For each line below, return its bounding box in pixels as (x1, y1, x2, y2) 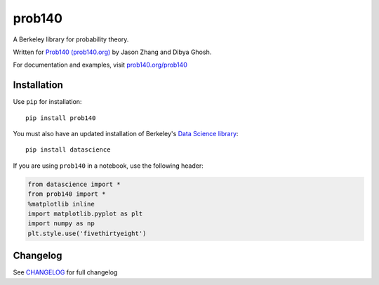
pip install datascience (25, 146, 111, 154)
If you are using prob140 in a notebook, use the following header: (13, 161, 204, 170)
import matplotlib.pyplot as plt (27, 209, 143, 218)
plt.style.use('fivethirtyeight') (27, 229, 147, 237)
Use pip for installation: (13, 98, 82, 106)
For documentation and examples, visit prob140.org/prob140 (13, 60, 187, 69)
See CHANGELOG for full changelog (13, 268, 118, 277)
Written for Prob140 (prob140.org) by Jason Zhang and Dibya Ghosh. (13, 48, 212, 56)
